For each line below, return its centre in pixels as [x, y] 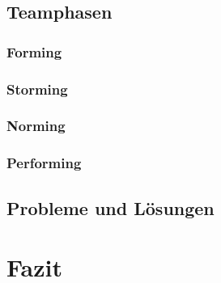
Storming [37, 89]
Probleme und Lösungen [110, 207]
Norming [36, 126]
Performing [44, 163]
